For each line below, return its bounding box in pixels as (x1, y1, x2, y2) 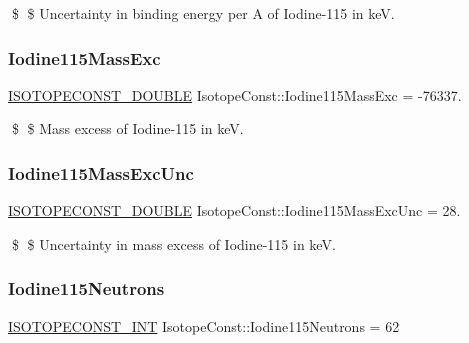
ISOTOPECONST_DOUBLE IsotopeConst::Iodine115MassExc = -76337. (8, 84, 462, 105)
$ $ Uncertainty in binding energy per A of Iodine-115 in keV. (11, 3, 395, 23)
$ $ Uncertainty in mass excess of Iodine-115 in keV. (11, 233, 336, 254)
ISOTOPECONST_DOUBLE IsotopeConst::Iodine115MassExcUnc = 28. (8, 200, 461, 221)
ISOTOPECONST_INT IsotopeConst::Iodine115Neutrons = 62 (8, 315, 400, 336)
